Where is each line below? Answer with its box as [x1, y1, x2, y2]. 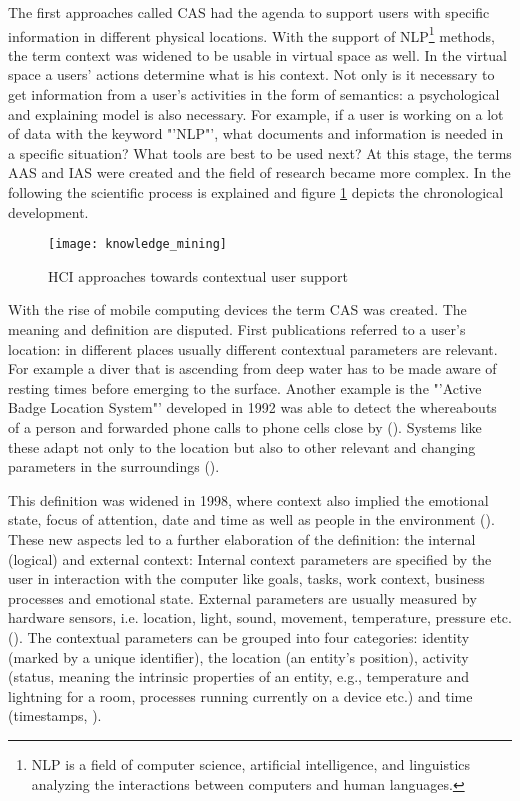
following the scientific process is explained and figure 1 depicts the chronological [8, 182, 504, 202]
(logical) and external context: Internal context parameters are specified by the [8, 548, 492, 569]
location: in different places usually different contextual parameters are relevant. [8, 338, 498, 359]
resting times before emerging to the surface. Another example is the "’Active [8, 377, 482, 398]
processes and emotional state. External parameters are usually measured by [8, 587, 477, 608]
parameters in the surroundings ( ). [8, 456, 220, 477]
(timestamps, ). [8, 705, 102, 726]
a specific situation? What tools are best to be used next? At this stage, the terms [8, 142, 512, 163]
